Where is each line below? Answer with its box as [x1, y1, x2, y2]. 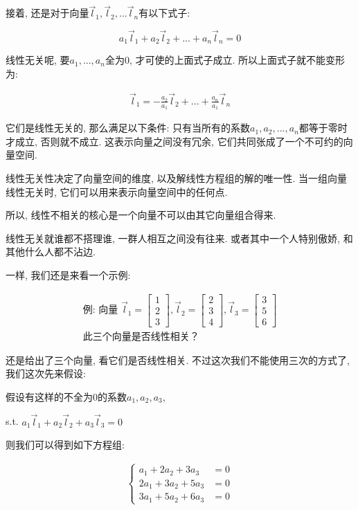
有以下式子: [138, 6, 190, 20]
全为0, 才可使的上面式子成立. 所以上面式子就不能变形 [105, 53, 346, 67]
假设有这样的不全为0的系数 [6, 389, 127, 403]
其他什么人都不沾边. [6, 244, 96, 259]
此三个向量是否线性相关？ [82, 331, 199, 342]
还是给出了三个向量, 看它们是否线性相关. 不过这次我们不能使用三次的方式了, [6, 352, 350, 367]
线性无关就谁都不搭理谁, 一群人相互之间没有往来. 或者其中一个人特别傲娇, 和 [6, 230, 353, 245]
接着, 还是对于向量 [6, 6, 89, 20]
